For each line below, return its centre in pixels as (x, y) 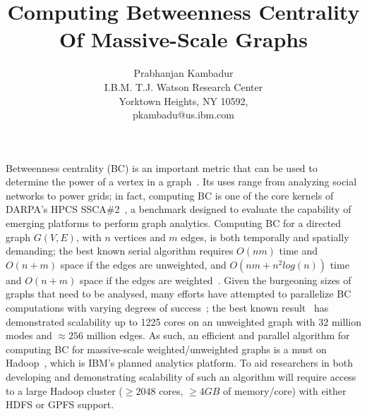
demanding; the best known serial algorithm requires (120, 251)
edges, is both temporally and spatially (265, 237)
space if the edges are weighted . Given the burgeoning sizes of (215, 280)
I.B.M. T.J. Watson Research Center (183, 86)
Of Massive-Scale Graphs (183, 39)
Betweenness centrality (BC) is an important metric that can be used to (162, 167)
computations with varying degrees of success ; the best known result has (167, 308)
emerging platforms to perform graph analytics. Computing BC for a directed (174, 223)
